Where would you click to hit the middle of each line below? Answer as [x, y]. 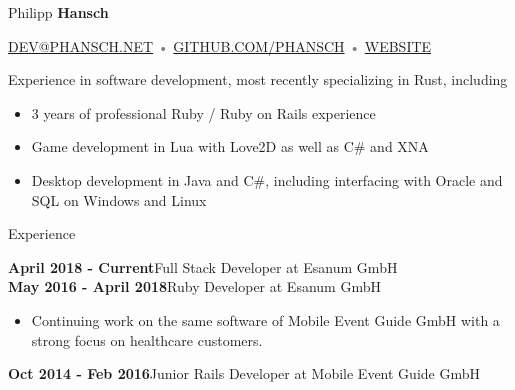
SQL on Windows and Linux [119, 199]
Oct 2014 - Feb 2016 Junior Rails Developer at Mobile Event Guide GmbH [244, 373]
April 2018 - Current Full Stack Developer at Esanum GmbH [203, 266]
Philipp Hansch [58, 12]
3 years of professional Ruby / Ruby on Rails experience [203, 112]
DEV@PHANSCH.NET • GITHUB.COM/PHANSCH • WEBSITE [220, 45]
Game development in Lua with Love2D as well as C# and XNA [230, 146]
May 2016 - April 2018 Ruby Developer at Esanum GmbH [194, 286]
